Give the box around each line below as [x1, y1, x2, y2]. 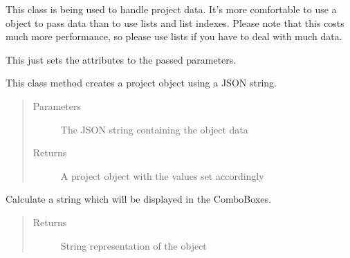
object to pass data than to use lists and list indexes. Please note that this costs [6, 15, 344, 30]
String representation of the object [60, 238, 207, 252]
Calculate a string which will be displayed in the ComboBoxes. [6, 192, 271, 206]
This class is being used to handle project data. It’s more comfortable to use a [6, 2, 337, 16]
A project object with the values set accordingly [60, 168, 264, 183]
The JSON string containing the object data [60, 122, 248, 136]
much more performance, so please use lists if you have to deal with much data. [6, 29, 342, 44]
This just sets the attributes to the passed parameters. [6, 52, 237, 66]
